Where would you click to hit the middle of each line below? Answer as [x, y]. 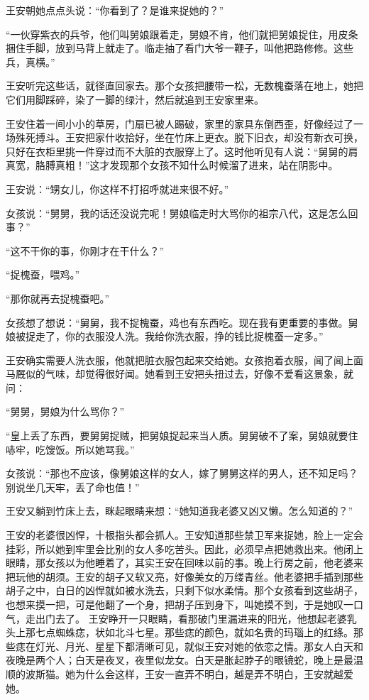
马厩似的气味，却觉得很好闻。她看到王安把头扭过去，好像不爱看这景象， [175, 374]
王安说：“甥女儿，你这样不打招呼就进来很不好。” [117, 188]
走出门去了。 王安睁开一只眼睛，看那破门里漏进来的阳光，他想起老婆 [186, 618]
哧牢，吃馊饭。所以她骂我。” [70, 449]
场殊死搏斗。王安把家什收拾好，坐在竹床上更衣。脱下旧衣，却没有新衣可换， [184, 137]
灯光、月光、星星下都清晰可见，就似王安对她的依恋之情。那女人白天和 [199, 646]
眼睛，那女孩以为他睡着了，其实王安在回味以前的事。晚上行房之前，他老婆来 [184, 563]
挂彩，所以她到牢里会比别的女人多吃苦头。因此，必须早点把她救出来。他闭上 [184, 548]
